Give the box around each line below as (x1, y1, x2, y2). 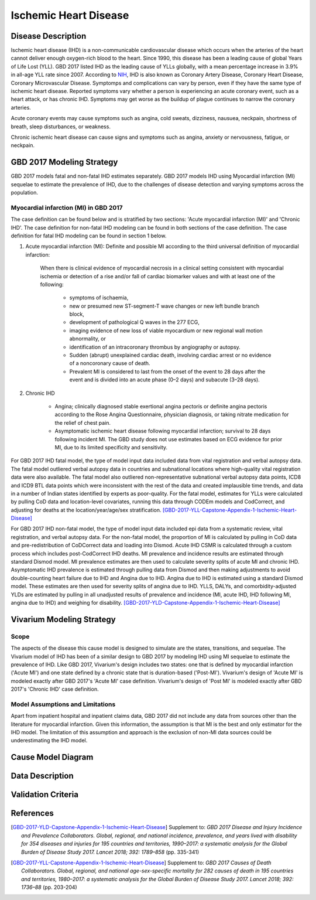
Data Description (11, 771, 74, 781)
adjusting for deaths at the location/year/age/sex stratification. (11, 506, 162, 513)
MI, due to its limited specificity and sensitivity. (54, 444, 168, 451)
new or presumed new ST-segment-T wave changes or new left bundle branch (69, 302, 260, 309)
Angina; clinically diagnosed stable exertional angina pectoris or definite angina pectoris (54, 403, 267, 410)
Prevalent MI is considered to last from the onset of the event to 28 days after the (69, 368, 266, 375)
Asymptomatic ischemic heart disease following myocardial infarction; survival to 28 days (54, 428, 271, 435)
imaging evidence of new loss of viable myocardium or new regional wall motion (69, 327, 263, 334)
